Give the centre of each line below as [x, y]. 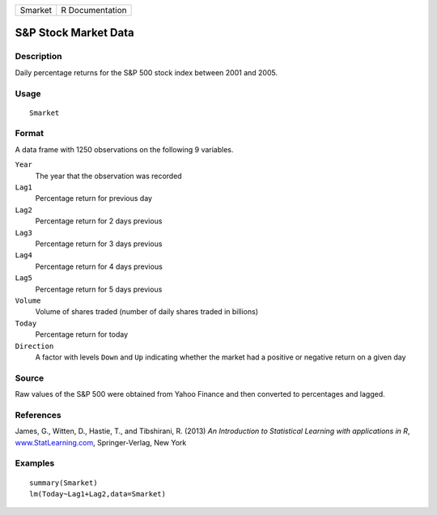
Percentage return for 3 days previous [99, 244]
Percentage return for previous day [94, 198]
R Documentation [94, 10]
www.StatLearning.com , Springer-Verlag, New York [101, 442]
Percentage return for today [82, 334]
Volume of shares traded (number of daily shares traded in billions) [147, 312]
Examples [35, 463]
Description [38, 57]
